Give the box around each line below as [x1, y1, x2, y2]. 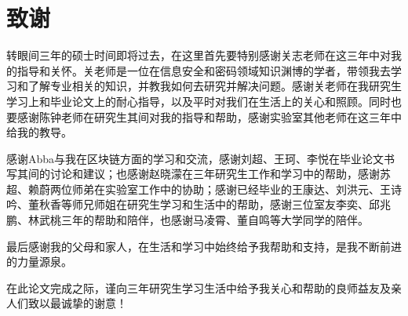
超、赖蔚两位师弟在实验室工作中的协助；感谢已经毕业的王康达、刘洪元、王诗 [6, 180, 402, 197]
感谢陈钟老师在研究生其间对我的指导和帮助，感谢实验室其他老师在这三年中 [16, 108, 402, 125]
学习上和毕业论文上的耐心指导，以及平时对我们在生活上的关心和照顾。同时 [6, 93, 391, 109]
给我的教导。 [6, 124, 72, 140]
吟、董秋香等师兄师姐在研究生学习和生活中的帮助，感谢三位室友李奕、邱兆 [6, 196, 391, 212]
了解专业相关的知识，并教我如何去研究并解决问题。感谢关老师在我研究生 [27, 78, 402, 94]
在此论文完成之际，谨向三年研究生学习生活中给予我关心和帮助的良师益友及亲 [6, 279, 402, 296]
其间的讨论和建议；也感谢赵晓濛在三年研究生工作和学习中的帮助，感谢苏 [16, 165, 391, 182]
